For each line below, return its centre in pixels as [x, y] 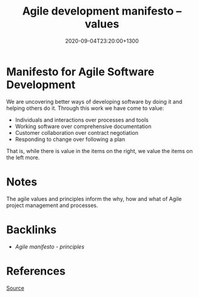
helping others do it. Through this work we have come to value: [85, 108]
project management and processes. [52, 205]
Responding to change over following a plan [70, 139]
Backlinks [32, 230]
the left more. [23, 157]
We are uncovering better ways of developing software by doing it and [94, 101]
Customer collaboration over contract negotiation [76, 132]
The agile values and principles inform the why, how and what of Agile [94, 199]
